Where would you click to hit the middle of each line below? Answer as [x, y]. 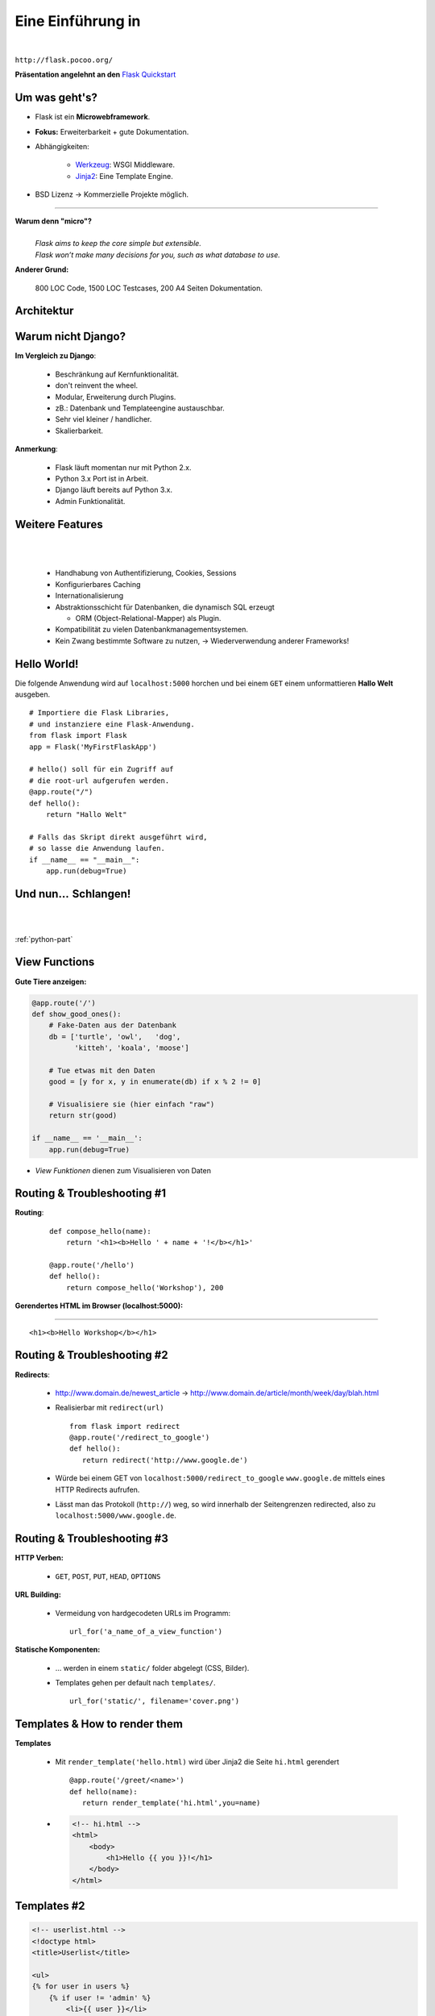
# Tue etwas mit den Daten [102, 1070]
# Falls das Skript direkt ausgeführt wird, [119, 837]
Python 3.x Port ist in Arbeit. [102, 478]
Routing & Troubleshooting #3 [91, 1539]
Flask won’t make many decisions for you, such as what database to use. [158, 255]
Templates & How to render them [99, 1724]
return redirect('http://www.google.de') [165, 1460]
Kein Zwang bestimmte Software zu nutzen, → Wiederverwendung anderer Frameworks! [202, 640]
